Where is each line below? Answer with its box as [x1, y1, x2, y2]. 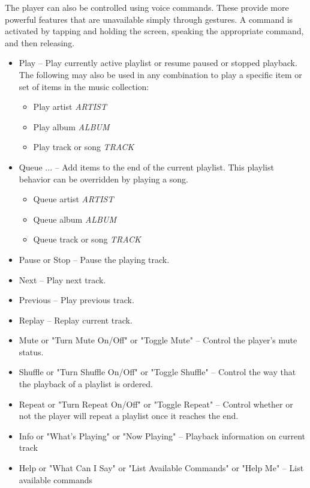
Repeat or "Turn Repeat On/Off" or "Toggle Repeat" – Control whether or [19, 397, 293, 410]
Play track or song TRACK [33, 140, 134, 153]
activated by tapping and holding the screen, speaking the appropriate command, [5, 25, 304, 37]
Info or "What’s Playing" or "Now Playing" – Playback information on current [19, 429, 306, 442]
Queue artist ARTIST [33, 193, 114, 205]
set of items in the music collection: [19, 80, 149, 92]
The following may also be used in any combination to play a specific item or [19, 68, 302, 80]
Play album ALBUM [33, 120, 110, 133]
